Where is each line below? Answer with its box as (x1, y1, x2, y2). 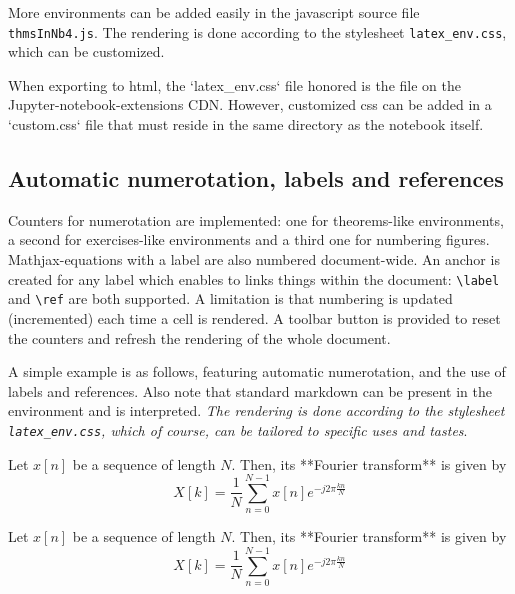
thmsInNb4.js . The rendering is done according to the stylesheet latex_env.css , (8, 21, 507, 42)
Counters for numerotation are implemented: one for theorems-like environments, (8, 209, 504, 230)
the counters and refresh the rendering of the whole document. (8, 327, 391, 348)
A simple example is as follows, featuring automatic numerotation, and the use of (8, 361, 506, 382)
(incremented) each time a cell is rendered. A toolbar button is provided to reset (8, 307, 501, 328)
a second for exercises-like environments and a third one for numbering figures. (8, 229, 490, 250)
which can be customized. (8, 41, 165, 62)
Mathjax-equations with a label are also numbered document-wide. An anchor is (8, 249, 500, 270)
